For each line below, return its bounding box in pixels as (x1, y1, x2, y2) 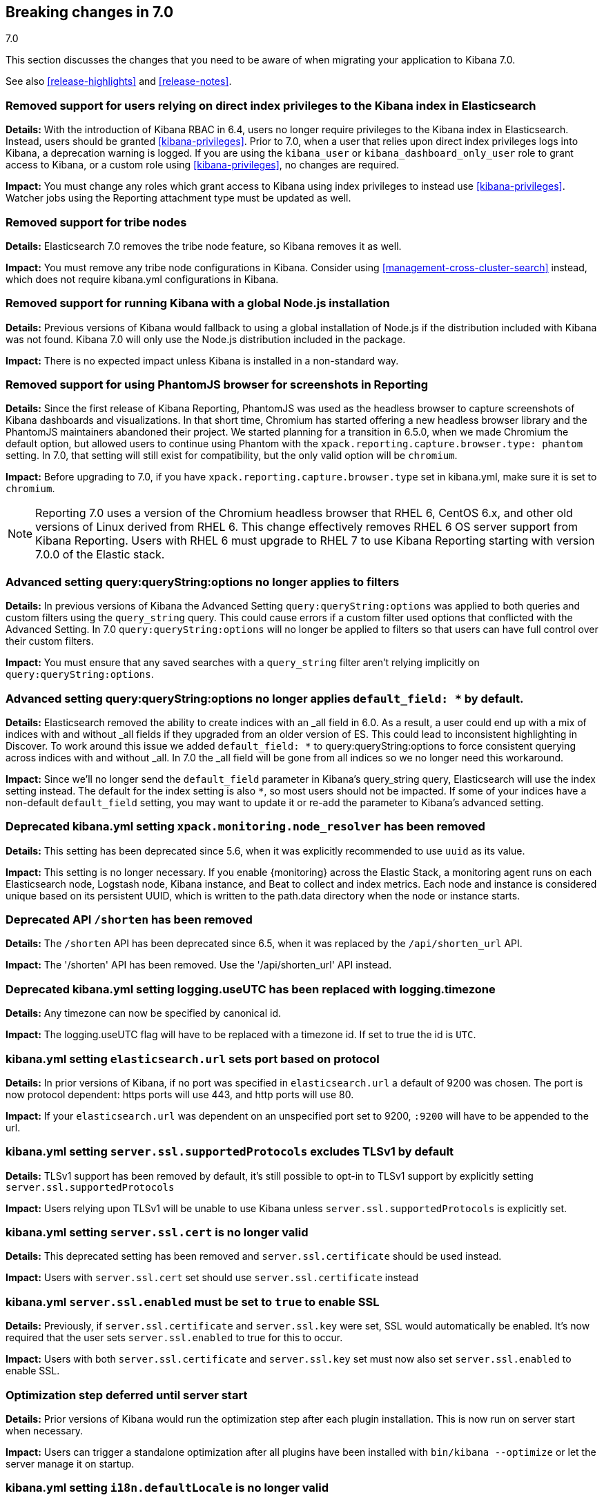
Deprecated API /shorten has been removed (6, 913, 253, 927)
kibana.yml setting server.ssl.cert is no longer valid (6, 1225, 309, 1240)
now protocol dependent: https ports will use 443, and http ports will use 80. (6, 1088, 354, 1100)
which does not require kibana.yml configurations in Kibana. (6, 273, 279, 285)
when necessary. (6, 1424, 84, 1436)
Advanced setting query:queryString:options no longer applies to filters (6, 574, 400, 589)
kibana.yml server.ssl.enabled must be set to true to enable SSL (6, 1294, 380, 1309)
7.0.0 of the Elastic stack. (35, 547, 165, 562)
